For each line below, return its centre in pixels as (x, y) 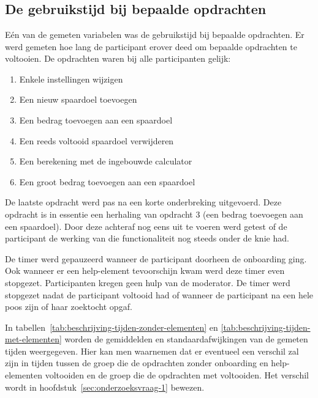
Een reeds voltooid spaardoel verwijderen (97, 140)
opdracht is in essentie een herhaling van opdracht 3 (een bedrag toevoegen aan (154, 214)
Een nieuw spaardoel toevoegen (78, 99)
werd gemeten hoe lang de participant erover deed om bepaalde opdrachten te (151, 46)
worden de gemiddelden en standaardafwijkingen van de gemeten (186, 339)
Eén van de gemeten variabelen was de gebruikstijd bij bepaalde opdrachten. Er (155, 34)
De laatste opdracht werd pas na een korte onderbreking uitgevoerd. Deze (143, 202)
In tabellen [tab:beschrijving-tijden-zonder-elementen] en (112, 327)
